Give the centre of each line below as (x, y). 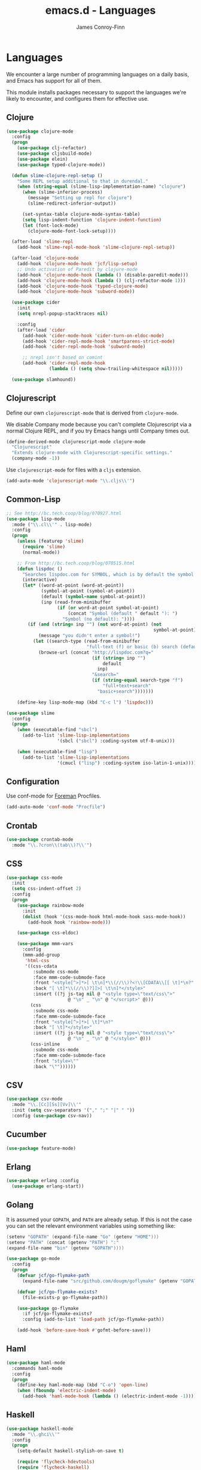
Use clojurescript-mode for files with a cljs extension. (74, 470)
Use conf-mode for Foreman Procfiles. (54, 796)
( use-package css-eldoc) (48, 933)
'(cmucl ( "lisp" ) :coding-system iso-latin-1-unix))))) (128, 763)
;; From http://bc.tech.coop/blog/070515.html (76, 563)
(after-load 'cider (41, 330)
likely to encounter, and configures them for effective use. (77, 98)
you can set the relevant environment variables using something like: (91, 1226)
